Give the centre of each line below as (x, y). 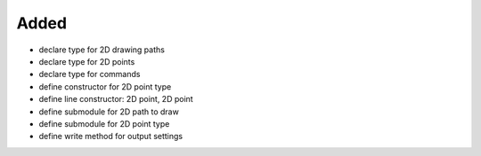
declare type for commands (90, 74)
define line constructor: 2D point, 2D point (116, 99)
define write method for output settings (111, 136)
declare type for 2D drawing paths (102, 50)
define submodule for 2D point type (104, 123)
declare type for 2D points (87, 61)
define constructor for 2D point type (105, 86)
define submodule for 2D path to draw (109, 112)
